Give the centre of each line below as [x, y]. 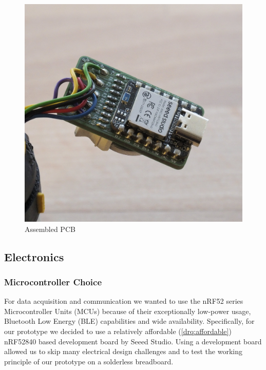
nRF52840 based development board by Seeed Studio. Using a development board [133, 341]
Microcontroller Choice [53, 281]
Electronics [34, 256]
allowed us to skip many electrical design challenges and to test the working [123, 351]
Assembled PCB [50, 229]
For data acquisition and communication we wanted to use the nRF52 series [124, 301]
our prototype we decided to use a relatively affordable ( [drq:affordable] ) [118, 331]
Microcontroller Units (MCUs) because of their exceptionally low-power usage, [128, 311]
